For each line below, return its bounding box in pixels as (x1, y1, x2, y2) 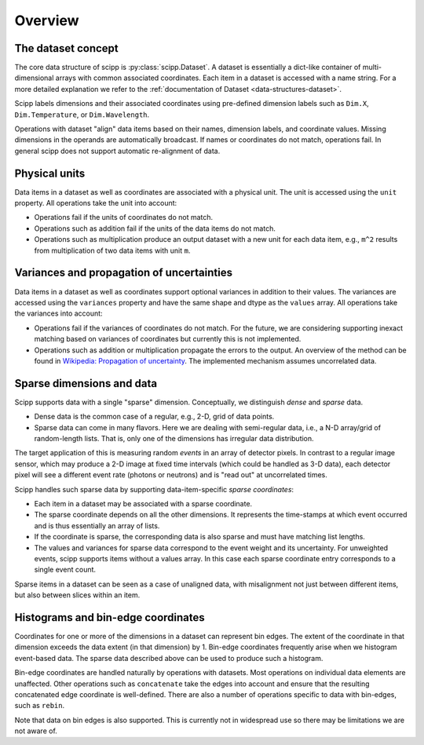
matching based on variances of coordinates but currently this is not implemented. (34, 334, 302, 344)
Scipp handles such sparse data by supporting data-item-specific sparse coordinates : (14, 484, 294, 494)
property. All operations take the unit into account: (14, 199, 177, 208)
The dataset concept (14, 42, 119, 55)
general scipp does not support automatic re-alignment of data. (14, 146, 221, 155)
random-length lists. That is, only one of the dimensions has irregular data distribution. (34, 433, 314, 443)
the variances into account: (14, 309, 103, 318)
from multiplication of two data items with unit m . (34, 246, 191, 255)
